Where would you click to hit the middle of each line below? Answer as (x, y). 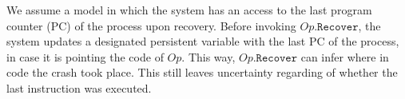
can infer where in (345, 56)
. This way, (208, 56)
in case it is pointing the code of (85, 56)
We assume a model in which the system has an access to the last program (189, 10)
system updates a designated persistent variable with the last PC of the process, (203, 41)
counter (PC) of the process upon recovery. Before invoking (151, 25)
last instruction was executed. (79, 87)
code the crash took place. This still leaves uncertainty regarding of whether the (202, 72)
